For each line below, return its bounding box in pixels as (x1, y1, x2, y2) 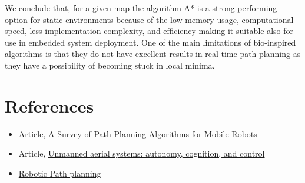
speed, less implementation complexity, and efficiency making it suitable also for (5, 25, 294, 37)
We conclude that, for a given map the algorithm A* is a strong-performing (5, 2, 277, 13)
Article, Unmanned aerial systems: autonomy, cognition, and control (18, 147, 265, 160)
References (5, 93, 94, 117)
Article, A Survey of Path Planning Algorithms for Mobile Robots (18, 127, 257, 140)
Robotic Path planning (18, 167, 101, 179)
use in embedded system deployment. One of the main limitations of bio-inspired (5, 36, 296, 48)
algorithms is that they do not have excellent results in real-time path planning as (5, 48, 301, 60)
